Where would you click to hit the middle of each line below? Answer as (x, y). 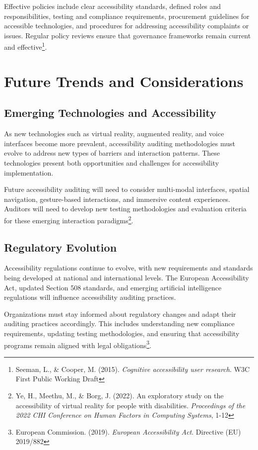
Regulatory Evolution (61, 247)
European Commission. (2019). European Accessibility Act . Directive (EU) (128, 431)
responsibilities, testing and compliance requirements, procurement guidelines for (127, 16)
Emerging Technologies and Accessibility (110, 113)
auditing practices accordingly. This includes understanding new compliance (119, 323)
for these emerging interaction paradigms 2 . (69, 219)
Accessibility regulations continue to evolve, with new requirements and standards (129, 268)
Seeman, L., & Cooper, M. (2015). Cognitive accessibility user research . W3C (133, 369)
